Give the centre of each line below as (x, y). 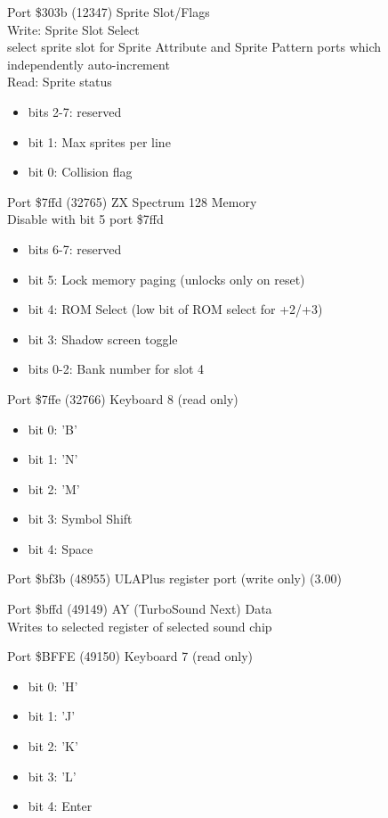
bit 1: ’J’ (52, 716)
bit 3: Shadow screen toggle (103, 339)
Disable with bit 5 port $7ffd (85, 219)
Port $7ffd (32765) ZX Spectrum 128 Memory (132, 201)
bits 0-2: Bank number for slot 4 (116, 369)
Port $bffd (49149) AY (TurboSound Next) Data (140, 609)
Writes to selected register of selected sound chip (140, 626)
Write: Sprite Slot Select (73, 29)
